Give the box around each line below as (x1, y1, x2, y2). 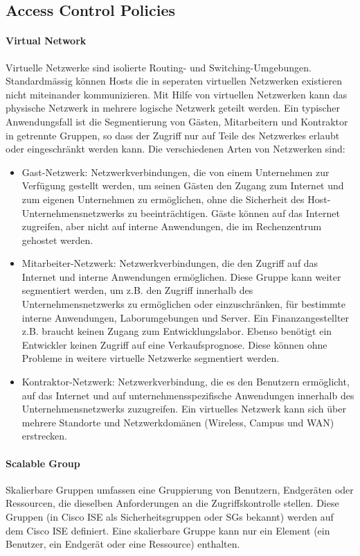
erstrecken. (21, 428, 67, 443)
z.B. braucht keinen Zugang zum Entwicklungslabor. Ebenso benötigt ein (21, 324, 332, 338)
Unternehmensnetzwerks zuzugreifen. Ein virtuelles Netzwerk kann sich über (21, 401, 346, 416)
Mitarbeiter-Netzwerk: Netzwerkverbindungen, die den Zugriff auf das (21, 256, 318, 270)
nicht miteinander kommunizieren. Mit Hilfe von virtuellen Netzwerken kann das (6, 87, 348, 101)
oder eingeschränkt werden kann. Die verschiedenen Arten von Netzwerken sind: (6, 141, 345, 156)
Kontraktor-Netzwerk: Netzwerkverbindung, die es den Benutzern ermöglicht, (21, 374, 350, 389)
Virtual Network (6, 33, 87, 48)
